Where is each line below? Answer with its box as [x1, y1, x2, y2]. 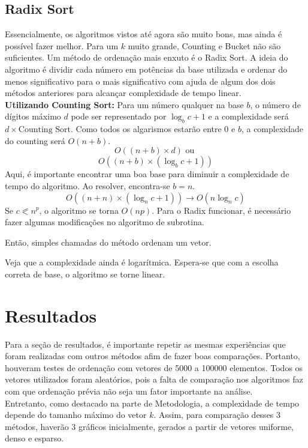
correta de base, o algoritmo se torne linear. [5, 267, 165, 280]
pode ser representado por [71, 110, 167, 123]
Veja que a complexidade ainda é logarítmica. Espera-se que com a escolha [5, 256, 279, 268]
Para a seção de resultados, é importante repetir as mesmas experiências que [5, 338, 286, 350]
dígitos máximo [5, 110, 61, 123]
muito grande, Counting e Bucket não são [128, 39, 281, 52]
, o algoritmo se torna [39, 204, 119, 216]
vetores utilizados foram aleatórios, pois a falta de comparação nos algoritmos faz [5, 373, 303, 386]
